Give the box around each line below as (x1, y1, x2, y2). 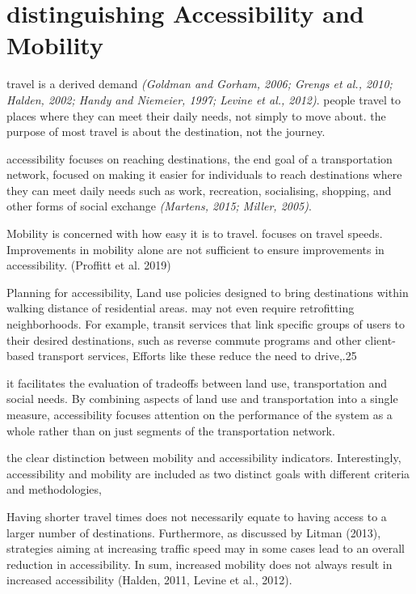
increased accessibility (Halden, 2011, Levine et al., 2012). (6, 571, 292, 588)
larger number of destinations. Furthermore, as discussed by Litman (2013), (6, 524, 381, 541)
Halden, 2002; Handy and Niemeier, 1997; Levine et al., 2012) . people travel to (6, 91, 401, 108)
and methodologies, (6, 481, 102, 498)
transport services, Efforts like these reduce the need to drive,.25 (37, 347, 357, 364)
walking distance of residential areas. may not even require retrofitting (6, 299, 355, 316)
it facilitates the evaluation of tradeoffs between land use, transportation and (6, 374, 388, 391)
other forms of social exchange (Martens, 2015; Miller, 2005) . (6, 197, 312, 214)
